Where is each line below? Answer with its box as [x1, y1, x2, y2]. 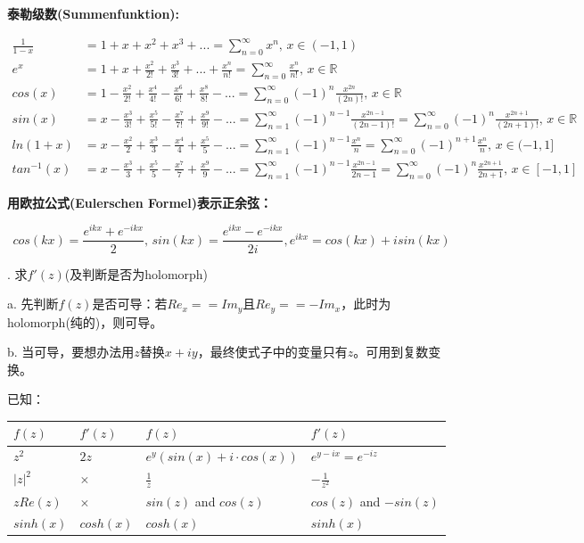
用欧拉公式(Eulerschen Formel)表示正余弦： [7, 193, 272, 211]
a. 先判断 [7, 294, 59, 313]
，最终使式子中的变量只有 [197, 342, 348, 361]
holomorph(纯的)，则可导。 [7, 312, 163, 331]
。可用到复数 [353, 342, 429, 361]
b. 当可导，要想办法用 [7, 342, 135, 361]
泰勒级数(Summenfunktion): [7, 4, 180, 22]
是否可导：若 [92, 294, 168, 313]
